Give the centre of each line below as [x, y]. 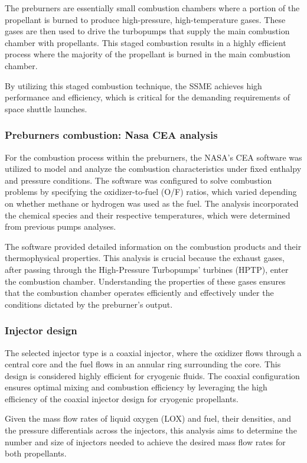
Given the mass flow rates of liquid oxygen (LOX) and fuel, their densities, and [148, 418]
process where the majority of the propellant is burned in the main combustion [148, 54]
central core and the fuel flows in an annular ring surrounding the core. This [143, 364]
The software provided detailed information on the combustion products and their [153, 246]
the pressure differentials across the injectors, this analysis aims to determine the [151, 430]
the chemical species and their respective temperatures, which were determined [148, 215]
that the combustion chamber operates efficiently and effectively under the [139, 293]
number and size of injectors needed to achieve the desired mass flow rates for [145, 441]
